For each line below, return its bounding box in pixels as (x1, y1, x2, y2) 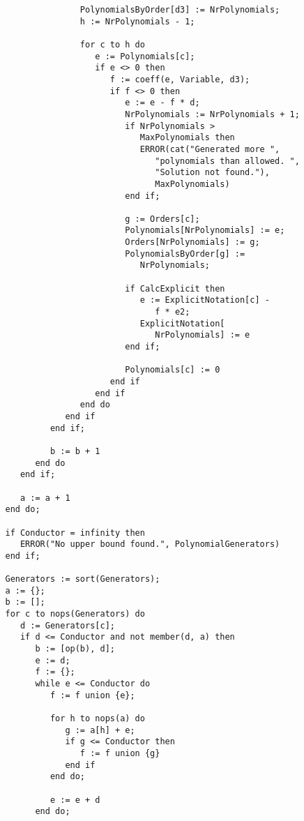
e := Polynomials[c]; (95, 51, 195, 61)
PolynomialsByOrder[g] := (125, 248, 245, 259)
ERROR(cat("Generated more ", (139, 144, 280, 154)
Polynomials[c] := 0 (125, 365, 220, 375)
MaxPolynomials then (139, 133, 235, 143)
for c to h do (79, 39, 145, 50)
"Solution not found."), (155, 167, 270, 178)
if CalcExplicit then (125, 283, 225, 294)
